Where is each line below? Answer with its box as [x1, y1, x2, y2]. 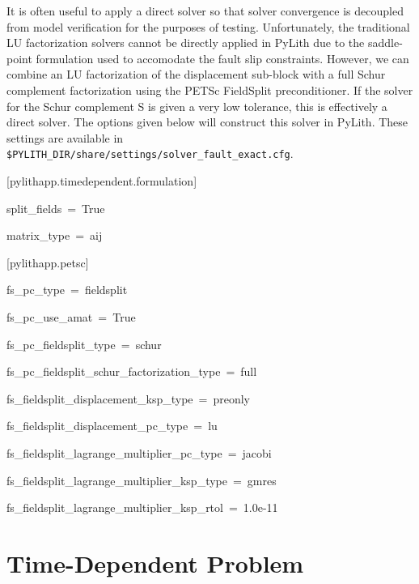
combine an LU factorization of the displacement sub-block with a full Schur [6, 66, 386, 83]
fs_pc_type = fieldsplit [6, 281, 128, 298]
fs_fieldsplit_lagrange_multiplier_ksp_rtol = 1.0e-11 [6, 499, 278, 516]
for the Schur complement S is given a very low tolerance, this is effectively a [6, 97, 387, 114]
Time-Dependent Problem [6, 546, 304, 579]
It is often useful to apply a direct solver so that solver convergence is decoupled [6, 2, 404, 19]
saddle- [367, 34, 403, 51]
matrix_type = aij [6, 227, 103, 244]
